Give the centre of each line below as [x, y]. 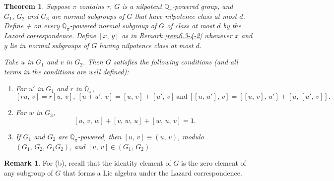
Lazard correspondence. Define [50, 35]
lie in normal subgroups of [49, 45]
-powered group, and [203, 6]
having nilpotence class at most [146, 45]
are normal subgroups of [88, 16]
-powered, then [100, 136]
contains [92, 6]
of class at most [191, 26]
